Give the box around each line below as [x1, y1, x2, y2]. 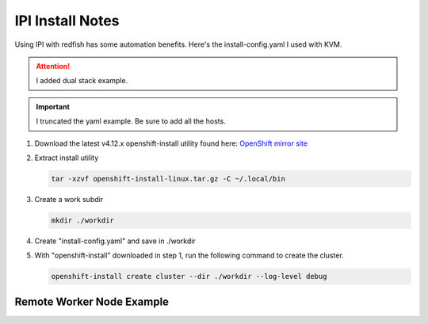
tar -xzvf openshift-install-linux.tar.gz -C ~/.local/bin [51, 174, 285, 183]
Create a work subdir [34, 194, 103, 204]
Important [36, 101, 71, 111]
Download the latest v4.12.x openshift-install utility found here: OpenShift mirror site [34, 139, 308, 148]
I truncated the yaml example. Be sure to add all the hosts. [36, 116, 226, 126]
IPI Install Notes [14, 12, 120, 29]
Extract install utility [34, 153, 99, 162]
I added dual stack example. [36, 76, 128, 86]
